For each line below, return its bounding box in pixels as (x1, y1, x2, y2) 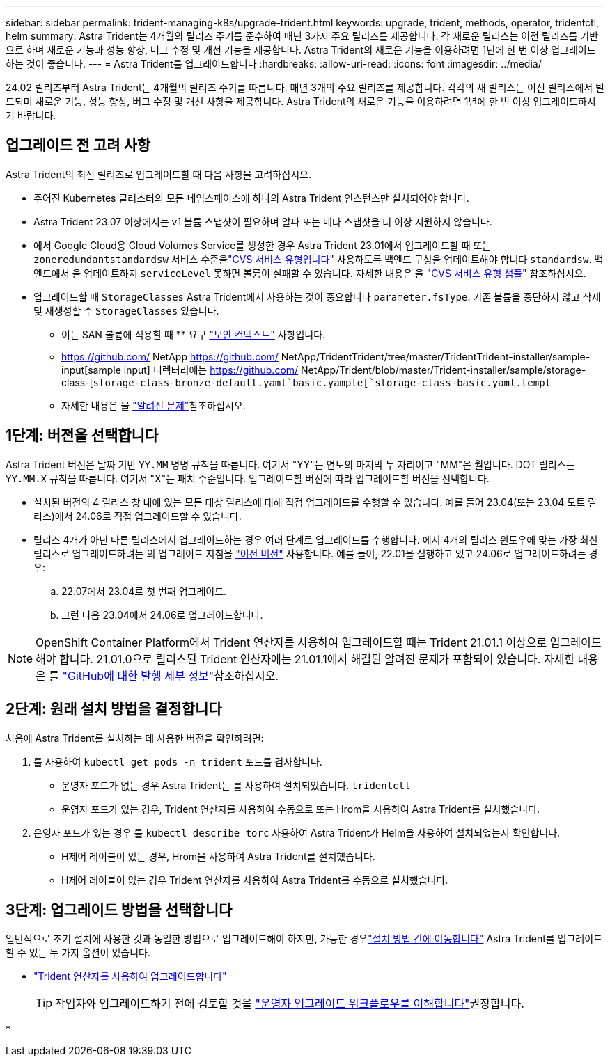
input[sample (61, 363, 121, 376)
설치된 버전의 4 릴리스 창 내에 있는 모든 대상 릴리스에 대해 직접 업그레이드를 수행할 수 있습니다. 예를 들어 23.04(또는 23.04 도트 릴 (33, 496, 597, 508)
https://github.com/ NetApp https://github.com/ (61, 350, 279, 363)
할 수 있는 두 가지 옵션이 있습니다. (6, 946, 150, 959)
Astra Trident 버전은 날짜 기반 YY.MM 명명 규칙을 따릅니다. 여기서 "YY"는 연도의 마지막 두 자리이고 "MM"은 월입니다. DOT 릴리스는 (6, 458, 575, 470)
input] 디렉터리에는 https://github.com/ (123, 363, 299, 376)
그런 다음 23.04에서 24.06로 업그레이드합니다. (61, 608, 263, 621)
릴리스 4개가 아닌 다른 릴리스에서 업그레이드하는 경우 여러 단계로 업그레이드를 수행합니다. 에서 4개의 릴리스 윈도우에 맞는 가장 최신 (33, 533, 598, 546)
